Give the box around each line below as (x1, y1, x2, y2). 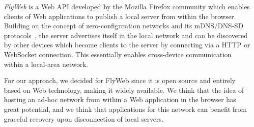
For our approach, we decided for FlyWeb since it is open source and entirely (4, 75, 236, 85)
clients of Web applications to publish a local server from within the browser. (4, 11, 236, 21)
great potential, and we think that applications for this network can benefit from (4, 104, 247, 114)
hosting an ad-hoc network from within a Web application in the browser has (4, 94, 236, 105)
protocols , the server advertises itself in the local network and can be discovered (4, 30, 248, 40)
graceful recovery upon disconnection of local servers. (4, 113, 164, 124)
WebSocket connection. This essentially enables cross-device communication (4, 49, 232, 59)
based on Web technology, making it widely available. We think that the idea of (4, 85, 244, 95)
